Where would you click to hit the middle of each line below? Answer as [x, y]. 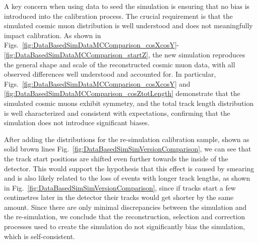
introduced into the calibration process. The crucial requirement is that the [118, 16]
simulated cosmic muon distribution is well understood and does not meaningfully [129, 25]
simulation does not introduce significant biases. [77, 122]
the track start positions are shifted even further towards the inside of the [116, 158]
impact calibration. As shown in [53, 35]
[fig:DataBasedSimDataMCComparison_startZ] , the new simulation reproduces [125, 54]
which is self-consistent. [40, 236]
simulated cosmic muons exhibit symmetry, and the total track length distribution [129, 103]
